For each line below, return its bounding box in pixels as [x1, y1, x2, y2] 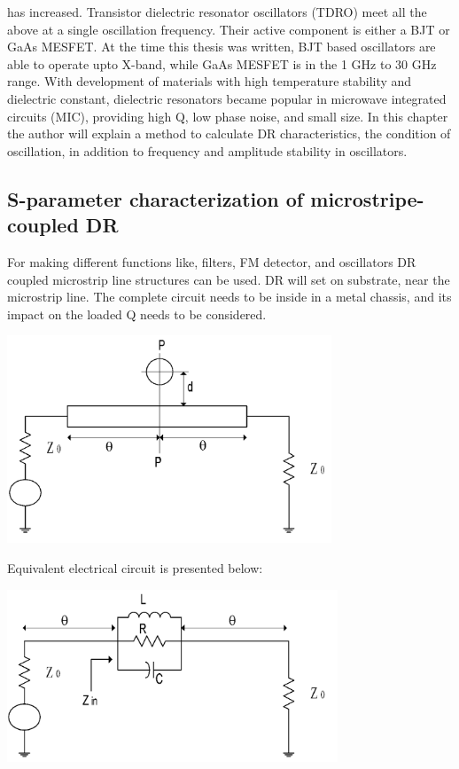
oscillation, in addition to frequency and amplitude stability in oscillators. [7, 141, 408, 160]
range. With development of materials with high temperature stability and [7, 72, 412, 90]
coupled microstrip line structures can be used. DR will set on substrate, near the [7, 270, 450, 288]
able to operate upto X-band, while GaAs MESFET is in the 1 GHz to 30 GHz [7, 54, 437, 73]
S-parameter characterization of [7, 184, 304, 212]
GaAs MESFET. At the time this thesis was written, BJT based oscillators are [7, 37, 436, 56]
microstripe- [310, 184, 424, 212]
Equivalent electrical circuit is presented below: [7, 558, 263, 577]
